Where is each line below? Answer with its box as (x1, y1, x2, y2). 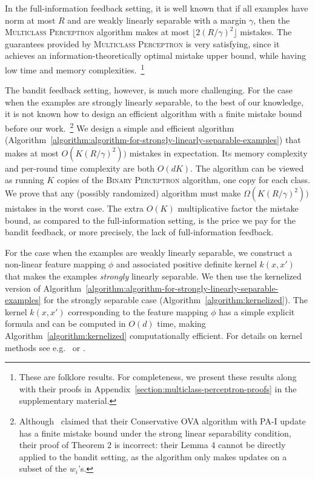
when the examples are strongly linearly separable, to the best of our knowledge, (5, 95, 304, 108)
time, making (157, 317, 206, 330)
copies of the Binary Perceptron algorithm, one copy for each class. (56, 173, 310, 186)
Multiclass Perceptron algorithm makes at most (5, 25, 190, 38)
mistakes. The (240, 25, 292, 38)
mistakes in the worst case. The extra (5, 202, 144, 215)
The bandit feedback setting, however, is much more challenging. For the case (5, 84, 293, 96)
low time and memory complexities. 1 (5, 61, 145, 76)
